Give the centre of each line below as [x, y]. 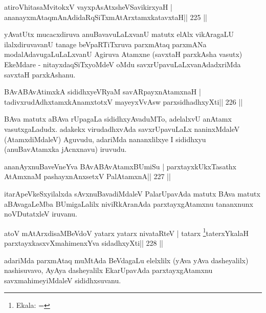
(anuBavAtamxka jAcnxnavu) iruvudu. [65, 149]
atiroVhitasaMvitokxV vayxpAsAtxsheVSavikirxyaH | [88, 7]
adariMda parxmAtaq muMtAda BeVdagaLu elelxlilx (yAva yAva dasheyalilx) [126, 260]
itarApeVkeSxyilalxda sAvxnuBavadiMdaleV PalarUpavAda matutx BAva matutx [132, 193]
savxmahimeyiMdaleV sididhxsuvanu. [63, 280]
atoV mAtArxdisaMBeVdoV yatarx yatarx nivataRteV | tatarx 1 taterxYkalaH [126, 232]
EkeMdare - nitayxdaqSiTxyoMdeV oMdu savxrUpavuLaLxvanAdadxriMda [123, 64]
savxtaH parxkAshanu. [40, 74]
